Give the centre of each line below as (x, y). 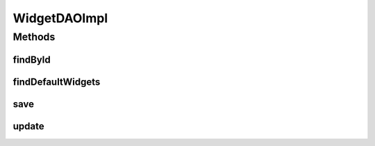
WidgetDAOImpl (60, 18)
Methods (34, 37)
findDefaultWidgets (57, 82)
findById (32, 59)
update (28, 126)
